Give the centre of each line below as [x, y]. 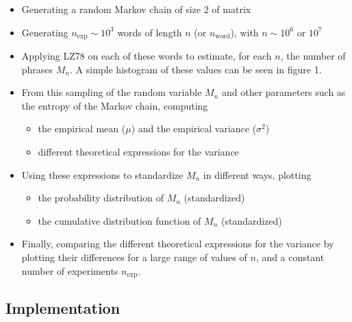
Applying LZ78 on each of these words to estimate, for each [147, 56]
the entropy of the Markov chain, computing [115, 105]
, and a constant [290, 257]
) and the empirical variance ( [194, 128]
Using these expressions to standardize [102, 174]
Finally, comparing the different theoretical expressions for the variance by [178, 244]
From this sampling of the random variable [112, 92]
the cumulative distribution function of [120, 220]
